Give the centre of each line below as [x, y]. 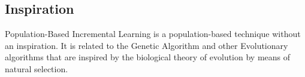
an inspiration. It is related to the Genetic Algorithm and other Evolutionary [147, 45]
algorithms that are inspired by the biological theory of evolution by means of [148, 57]
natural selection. [37, 68]
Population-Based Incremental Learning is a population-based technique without [153, 34]
